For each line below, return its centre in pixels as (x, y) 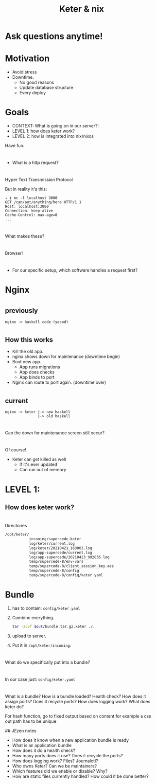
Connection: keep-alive (29, 211)
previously (21, 311)
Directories (16, 526)
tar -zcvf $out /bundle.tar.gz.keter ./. (53, 626)
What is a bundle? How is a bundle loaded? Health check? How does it (76, 696)
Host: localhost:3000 (27, 207)
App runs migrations (40, 367)
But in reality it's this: (26, 189)
